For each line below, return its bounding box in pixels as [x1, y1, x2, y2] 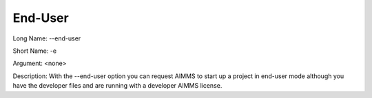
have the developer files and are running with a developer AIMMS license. [12, 82, 223, 90]
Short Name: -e [12, 47, 57, 55]
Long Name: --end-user [12, 34, 81, 42]
